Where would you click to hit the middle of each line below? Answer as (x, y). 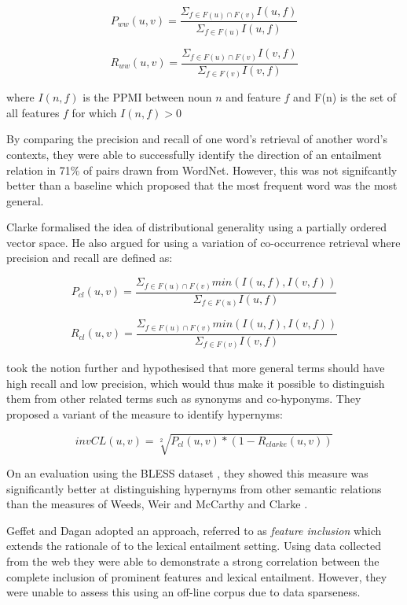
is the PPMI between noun (147, 97)
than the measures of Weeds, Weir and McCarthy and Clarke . (157, 504)
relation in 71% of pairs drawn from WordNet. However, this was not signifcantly (202, 170)
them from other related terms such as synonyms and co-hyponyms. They (184, 398)
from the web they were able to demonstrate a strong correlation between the (193, 561)
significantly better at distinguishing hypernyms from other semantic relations (194, 488)
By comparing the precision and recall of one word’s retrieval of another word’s (197, 139)
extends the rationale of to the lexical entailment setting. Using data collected (194, 546)
